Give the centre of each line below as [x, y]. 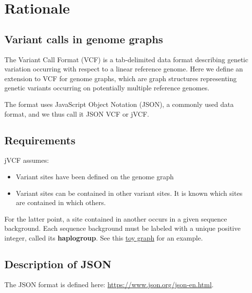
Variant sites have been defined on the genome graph [95, 176]
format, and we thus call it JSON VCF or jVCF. [77, 113]
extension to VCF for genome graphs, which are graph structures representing [121, 78]
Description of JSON [58, 264]
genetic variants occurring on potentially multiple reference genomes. [107, 88]
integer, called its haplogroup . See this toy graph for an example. [104, 237]
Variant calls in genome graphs [84, 39]
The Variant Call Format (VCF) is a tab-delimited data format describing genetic [126, 59]
